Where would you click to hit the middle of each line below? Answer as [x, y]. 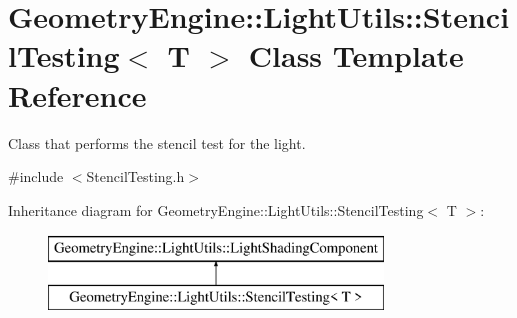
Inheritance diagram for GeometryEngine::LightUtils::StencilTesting [216, 209]
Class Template [356, 55]
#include [36, 176]
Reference [77, 94]
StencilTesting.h [135, 176]
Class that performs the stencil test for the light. [157, 142]
